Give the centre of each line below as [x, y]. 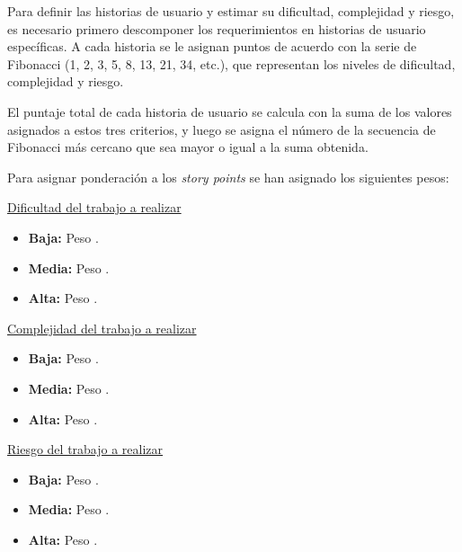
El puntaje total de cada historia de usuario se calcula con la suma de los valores [230, 111]
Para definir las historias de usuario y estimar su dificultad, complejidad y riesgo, [231, 11]
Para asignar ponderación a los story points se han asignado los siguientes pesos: [228, 177]
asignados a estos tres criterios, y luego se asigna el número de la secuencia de [222, 129]
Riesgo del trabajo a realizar [85, 449]
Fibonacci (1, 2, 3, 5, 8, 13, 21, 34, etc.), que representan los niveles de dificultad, [231, 63]
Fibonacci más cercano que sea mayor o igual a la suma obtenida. [188, 147]
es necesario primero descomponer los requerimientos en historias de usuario [217, 28]
